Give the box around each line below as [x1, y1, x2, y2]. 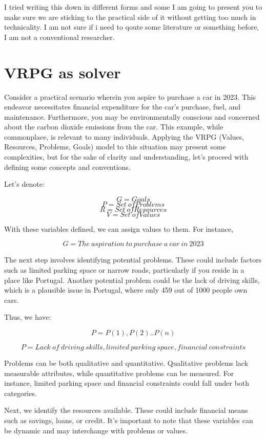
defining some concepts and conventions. [4, 161, 131, 172]
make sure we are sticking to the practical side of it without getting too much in [4, 11, 256, 22]
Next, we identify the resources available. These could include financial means [4, 405, 248, 415]
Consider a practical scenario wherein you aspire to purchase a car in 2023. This [4, 91, 256, 102]
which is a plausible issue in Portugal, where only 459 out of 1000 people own [4, 284, 248, 295]
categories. [4, 387, 37, 398]
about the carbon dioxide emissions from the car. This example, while [4, 121, 223, 132]
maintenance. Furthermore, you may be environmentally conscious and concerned [4, 111, 260, 122]
